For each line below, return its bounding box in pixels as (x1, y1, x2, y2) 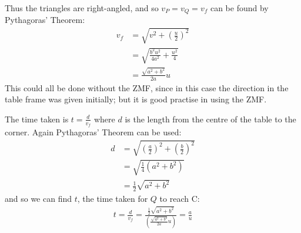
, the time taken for (77, 192, 148, 205)
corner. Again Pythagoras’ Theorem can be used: (5, 126, 182, 138)
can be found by (210, 2, 269, 14)
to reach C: (159, 192, 200, 205)
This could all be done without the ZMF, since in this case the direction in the (5, 81, 289, 94)
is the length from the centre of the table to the (125, 112, 296, 125)
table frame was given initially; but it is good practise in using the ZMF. (5, 93, 267, 105)
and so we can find (5, 192, 72, 205)
